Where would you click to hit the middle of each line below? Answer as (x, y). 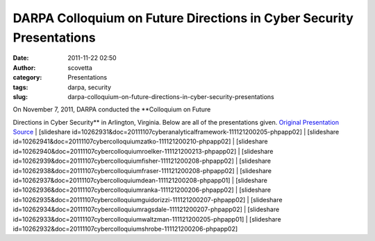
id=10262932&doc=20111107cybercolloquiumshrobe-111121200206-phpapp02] (125, 229)
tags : (20, 87)
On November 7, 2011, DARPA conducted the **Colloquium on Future (112, 109)
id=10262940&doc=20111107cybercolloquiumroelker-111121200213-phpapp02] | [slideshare (143, 151)
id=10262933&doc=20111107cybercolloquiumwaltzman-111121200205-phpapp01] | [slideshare (147, 219)
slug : (20, 96)
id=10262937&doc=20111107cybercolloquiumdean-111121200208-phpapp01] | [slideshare (140, 181)
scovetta (80, 68)
